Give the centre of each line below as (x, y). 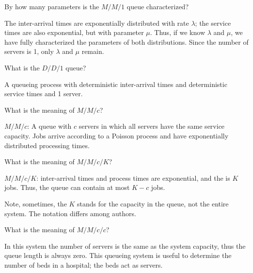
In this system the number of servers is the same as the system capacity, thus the (125, 246)
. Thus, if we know (178, 32)
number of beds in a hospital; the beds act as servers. (84, 264)
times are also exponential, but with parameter (74, 32)
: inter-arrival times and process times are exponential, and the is (133, 178)
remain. (93, 51)
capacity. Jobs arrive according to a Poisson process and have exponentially (117, 135)
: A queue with (49, 126)
